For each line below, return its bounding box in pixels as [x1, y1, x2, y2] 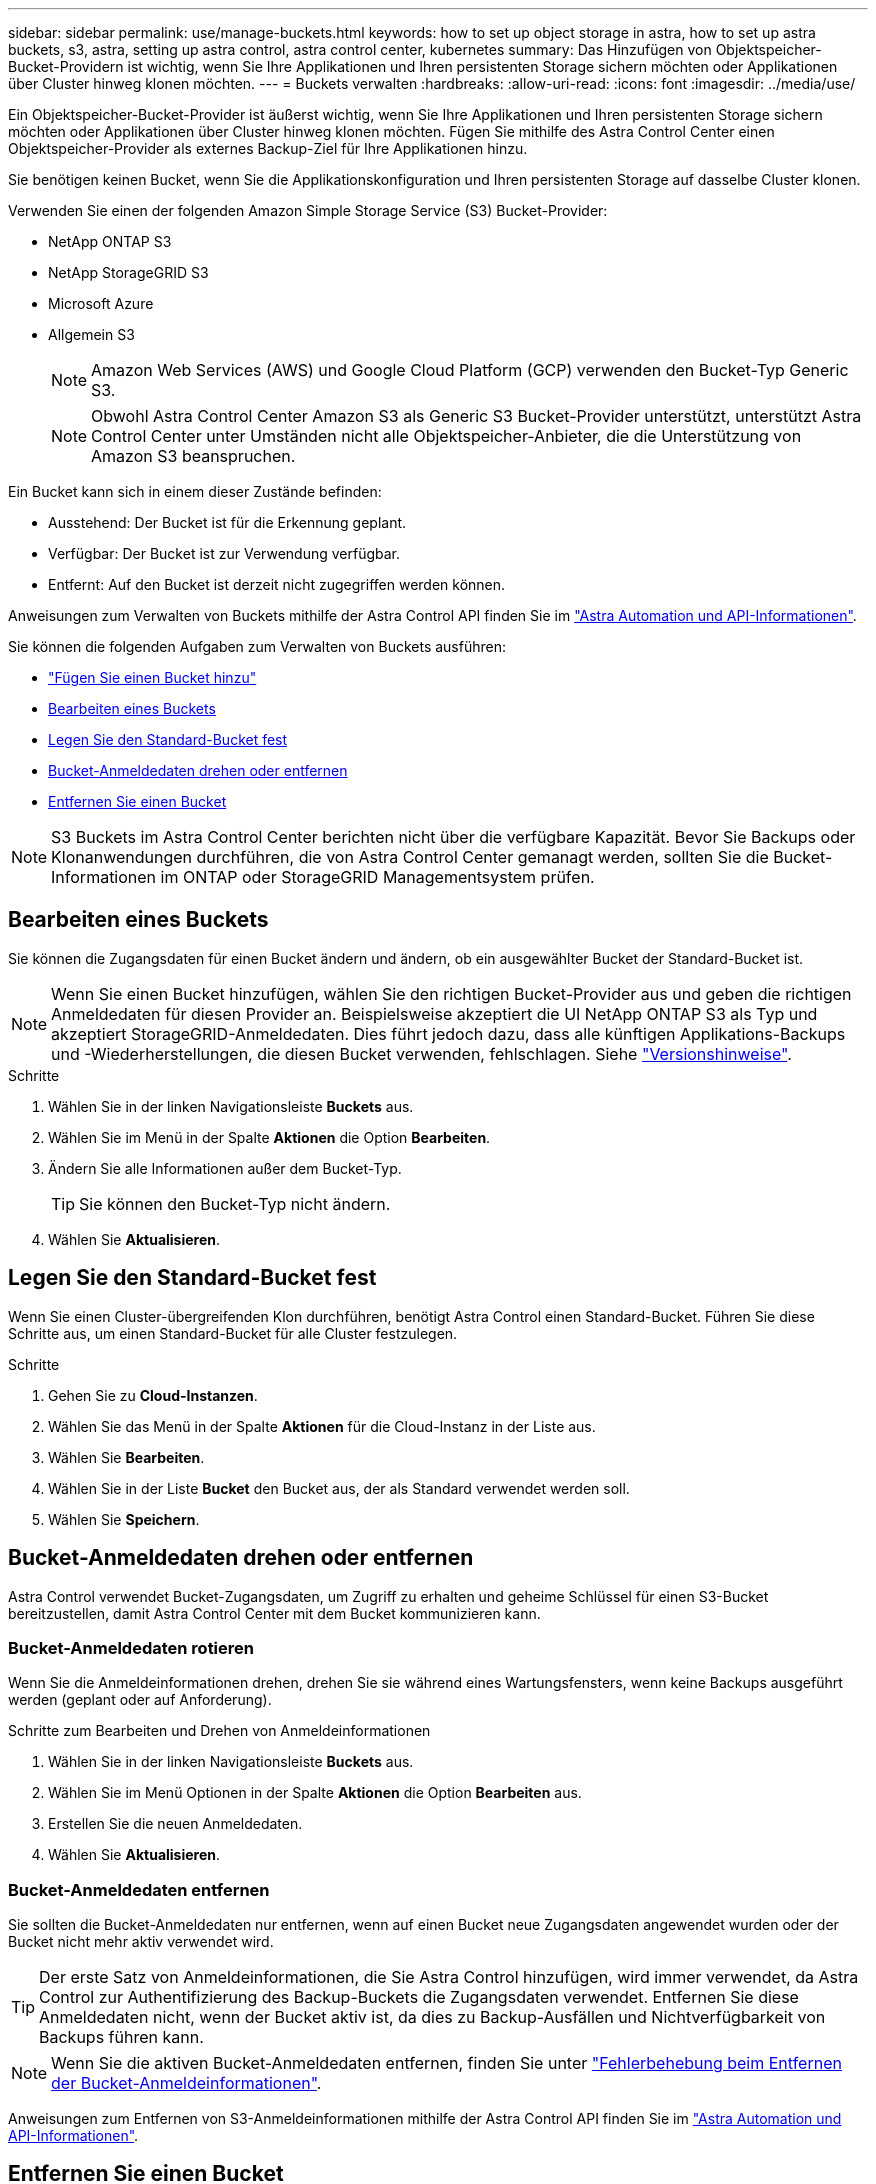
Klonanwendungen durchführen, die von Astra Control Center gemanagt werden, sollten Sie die [51, 847, 769, 867]
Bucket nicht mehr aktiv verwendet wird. [8, 1933, 274, 1951]
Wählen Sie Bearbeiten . [48, 1448, 205, 1466]
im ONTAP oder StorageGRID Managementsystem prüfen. [160, 867, 595, 887]
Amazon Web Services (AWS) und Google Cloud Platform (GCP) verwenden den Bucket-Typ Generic [91, 360, 849, 380]
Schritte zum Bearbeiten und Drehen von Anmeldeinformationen [8, 1722, 431, 1740]
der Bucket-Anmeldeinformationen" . [51, 2073, 322, 2094]
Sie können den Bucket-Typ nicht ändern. [79, 1193, 391, 1214]
